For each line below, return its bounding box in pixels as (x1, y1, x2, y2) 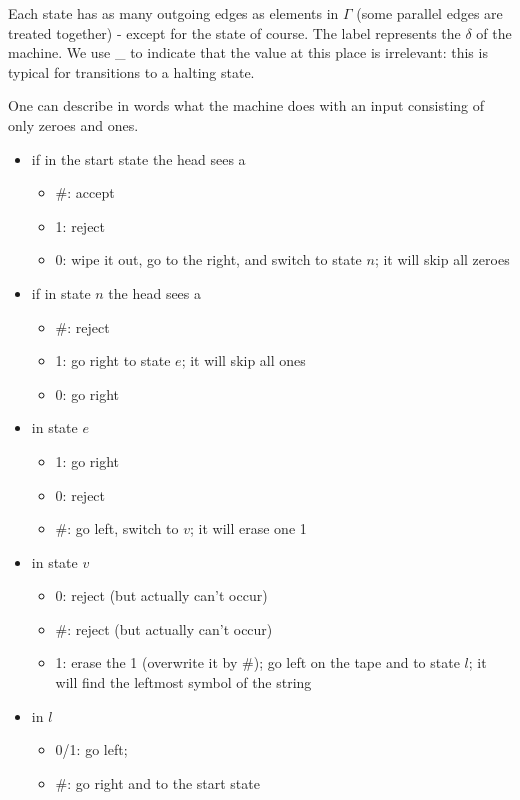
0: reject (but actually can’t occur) (55, 585, 268, 606)
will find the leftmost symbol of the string (55, 672, 312, 693)
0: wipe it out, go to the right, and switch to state (55, 249, 362, 270)
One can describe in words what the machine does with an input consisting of (8, 95, 485, 116)
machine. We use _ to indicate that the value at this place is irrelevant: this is (8, 42, 488, 63)
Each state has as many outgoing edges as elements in (8, 3, 339, 23)
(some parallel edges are (356, 3, 503, 23)
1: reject (55, 215, 106, 236)
